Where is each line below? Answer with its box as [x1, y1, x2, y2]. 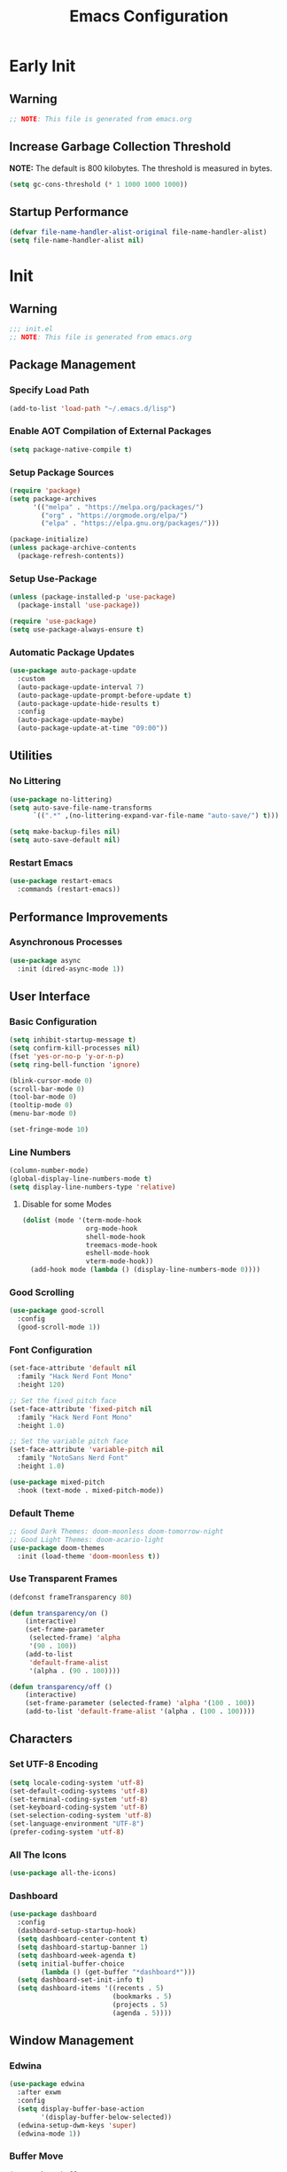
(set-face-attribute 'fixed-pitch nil [9, 1404, 152, 1414]
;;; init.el [9, 325, 53, 334]
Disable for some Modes [21, 1198, 112, 1209]
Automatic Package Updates [9, 646, 135, 658]
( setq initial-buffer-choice [17, 1959, 125, 1968]
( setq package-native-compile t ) [9, 445, 133, 454]
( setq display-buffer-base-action [17, 2105, 144, 2114]
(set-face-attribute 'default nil [9, 1364, 137, 1373]
